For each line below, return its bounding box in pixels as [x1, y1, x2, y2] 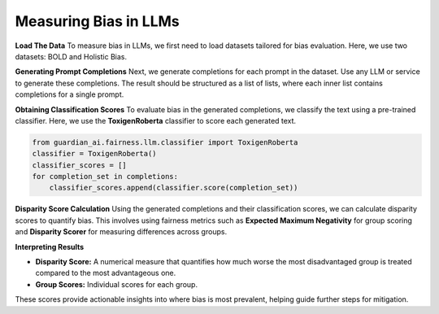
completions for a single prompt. [15, 89, 124, 99]
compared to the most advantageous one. [35, 268, 176, 278]
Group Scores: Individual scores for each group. [35, 279, 198, 289]
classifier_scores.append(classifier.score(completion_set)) [49, 183, 298, 193]
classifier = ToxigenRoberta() [32, 149, 158, 159]
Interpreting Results [15, 242, 85, 251]
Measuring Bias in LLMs [15, 12, 180, 30]
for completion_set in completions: [32, 172, 179, 181]
